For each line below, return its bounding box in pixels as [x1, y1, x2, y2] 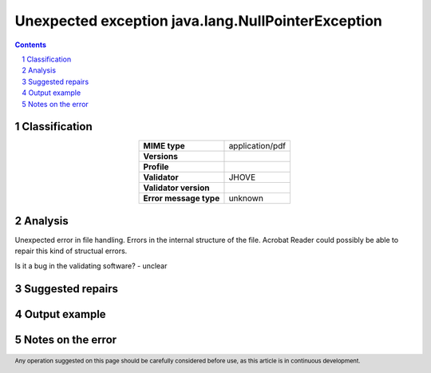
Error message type [143, 192, 220, 204]
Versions [143, 151, 179, 162]
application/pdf [228, 141, 287, 152]
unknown [228, 192, 263, 204]
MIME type [143, 141, 185, 152]
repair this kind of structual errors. [14, 246, 128, 256]
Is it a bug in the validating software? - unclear [14, 260, 168, 271]
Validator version [143, 182, 210, 193]
